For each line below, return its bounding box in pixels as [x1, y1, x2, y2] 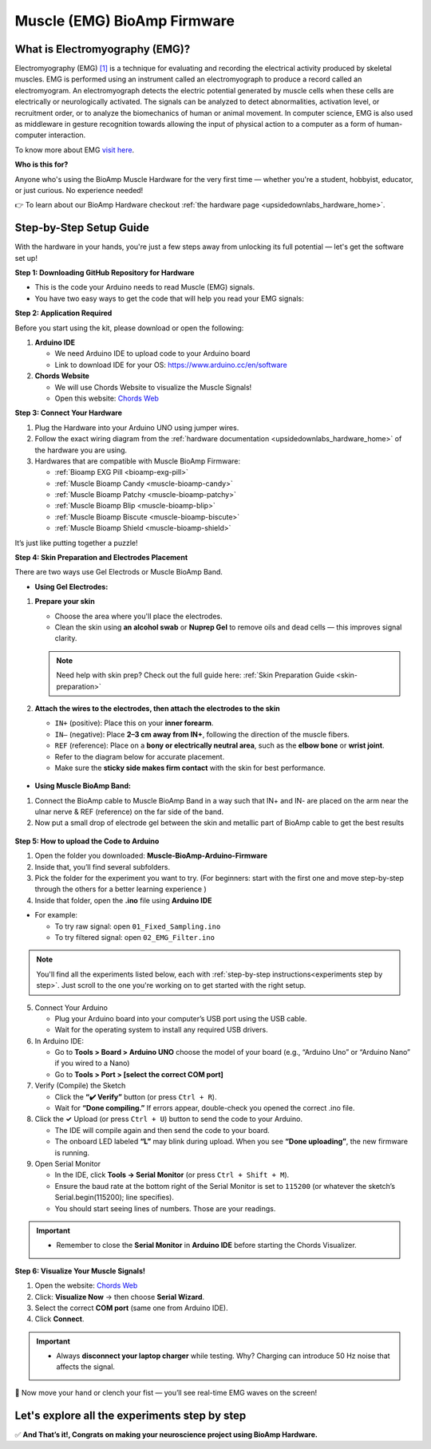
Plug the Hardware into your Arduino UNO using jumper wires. [34, 423, 239, 432]
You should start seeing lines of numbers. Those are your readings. [54, 1203, 276, 1213]
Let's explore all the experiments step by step [14, 1408, 247, 1422]
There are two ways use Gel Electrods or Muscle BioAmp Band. [14, 567, 223, 577]
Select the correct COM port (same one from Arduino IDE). [34, 1303, 228, 1313]
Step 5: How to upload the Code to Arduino [14, 836, 160, 846]
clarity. [54, 634, 77, 643]
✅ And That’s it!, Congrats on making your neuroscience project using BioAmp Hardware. [14, 1429, 318, 1439]
